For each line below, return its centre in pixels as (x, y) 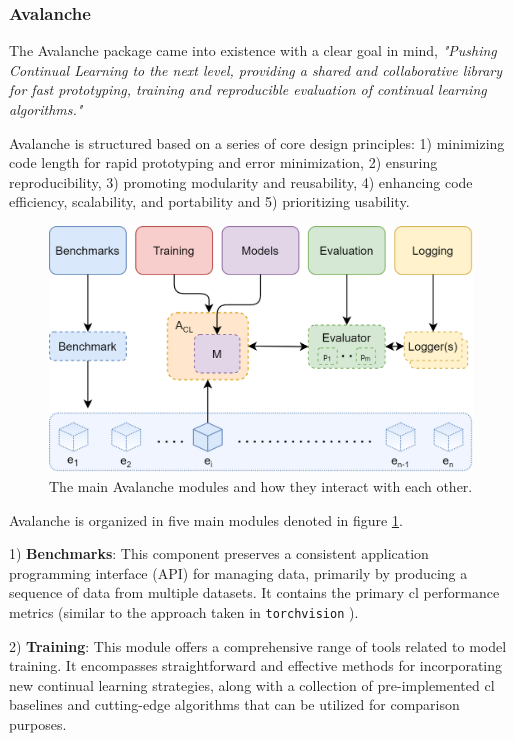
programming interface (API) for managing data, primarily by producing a (238, 572)
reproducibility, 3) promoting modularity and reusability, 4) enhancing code (241, 181)
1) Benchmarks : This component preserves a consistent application (219, 553)
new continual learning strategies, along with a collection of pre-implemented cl (252, 684)
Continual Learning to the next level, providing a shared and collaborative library (256, 69)
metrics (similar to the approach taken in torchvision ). (184, 611)
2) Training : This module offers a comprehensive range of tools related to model (258, 645)
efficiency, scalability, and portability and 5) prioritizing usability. (209, 201)
